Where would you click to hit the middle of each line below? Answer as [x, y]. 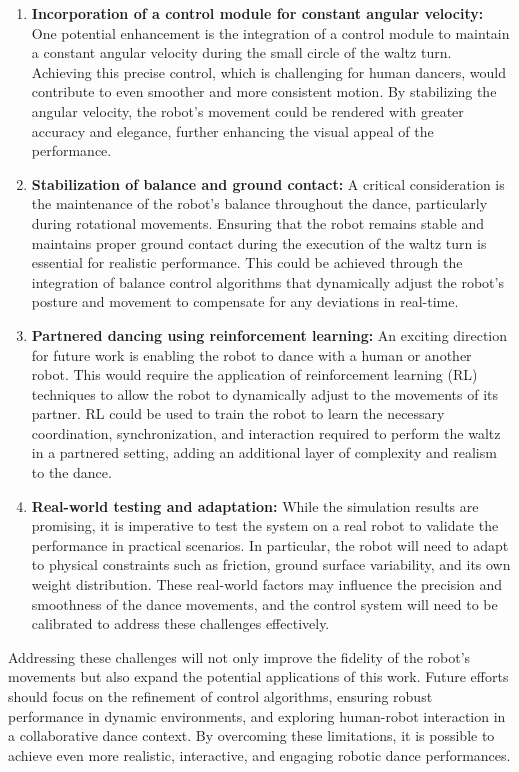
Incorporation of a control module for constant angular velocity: [257, 13]
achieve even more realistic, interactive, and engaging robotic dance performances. [259, 754]
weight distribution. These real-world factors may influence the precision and [267, 584]
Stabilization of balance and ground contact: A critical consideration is [268, 183]
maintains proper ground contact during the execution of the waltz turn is [259, 242]
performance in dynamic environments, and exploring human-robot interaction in [257, 715]
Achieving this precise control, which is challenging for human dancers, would [268, 71]
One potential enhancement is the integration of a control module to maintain [270, 32]
